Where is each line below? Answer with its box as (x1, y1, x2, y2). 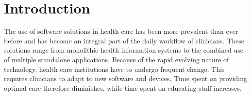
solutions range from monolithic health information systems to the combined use (4, 45, 243, 55)
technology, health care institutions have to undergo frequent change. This (4, 64, 225, 74)
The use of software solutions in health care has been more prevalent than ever (4, 26, 238, 36)
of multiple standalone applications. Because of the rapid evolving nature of (4, 54, 229, 64)
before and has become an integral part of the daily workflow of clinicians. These (4, 35, 245, 45)
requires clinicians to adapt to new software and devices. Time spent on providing (4, 73, 248, 83)
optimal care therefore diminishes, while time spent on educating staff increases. (4, 82, 242, 93)
